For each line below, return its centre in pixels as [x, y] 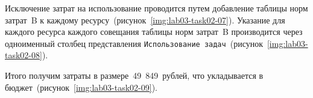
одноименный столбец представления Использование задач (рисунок [134, 43]
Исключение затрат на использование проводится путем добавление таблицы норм [156, 8]
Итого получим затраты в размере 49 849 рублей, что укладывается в [134, 75]
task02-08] [24, 55]
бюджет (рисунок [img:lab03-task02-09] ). [81, 87]
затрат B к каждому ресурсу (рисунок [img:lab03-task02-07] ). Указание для [145, 20]
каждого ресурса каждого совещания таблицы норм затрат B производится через [154, 32]
